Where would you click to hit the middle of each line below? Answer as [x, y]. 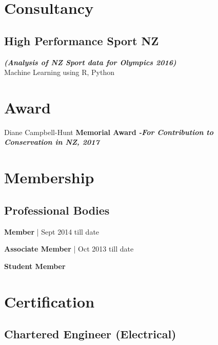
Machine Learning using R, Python [60, 72]
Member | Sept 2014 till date [52, 231]
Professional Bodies [57, 210]
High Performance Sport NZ [82, 40]
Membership [49, 177]
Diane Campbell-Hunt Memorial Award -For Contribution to [109, 132]
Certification [49, 301]
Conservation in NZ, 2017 [52, 142]
